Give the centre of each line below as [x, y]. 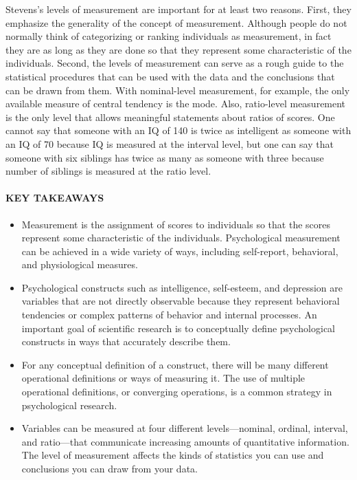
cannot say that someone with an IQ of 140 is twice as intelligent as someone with [178, 130]
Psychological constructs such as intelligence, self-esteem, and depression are [182, 287]
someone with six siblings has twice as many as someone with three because [165, 157]
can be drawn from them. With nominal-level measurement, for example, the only [178, 90]
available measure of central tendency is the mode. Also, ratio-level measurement [176, 103]
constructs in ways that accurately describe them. [126, 341]
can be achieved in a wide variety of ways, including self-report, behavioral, [180, 251]
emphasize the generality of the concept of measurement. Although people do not [176, 22]
